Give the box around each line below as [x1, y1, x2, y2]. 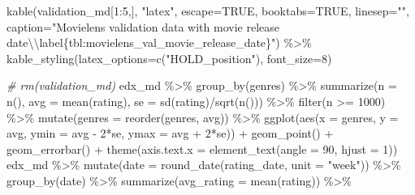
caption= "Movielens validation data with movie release [6, 18, 279, 35]
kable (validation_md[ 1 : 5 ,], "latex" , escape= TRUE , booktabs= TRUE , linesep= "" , [6, 2, 409, 19]
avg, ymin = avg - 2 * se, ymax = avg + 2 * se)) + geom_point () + [6, 125, 334, 142]
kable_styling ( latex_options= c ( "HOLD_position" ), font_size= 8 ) [6, 49, 332, 66]
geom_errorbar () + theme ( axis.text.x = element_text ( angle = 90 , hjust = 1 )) [6, 140, 398, 157]
